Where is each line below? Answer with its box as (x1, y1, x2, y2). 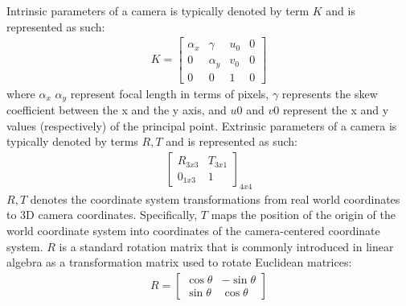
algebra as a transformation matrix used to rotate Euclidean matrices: (6, 254, 352, 271)
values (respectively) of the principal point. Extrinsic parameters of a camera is (6, 117, 397, 134)
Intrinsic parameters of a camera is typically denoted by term (6, 2, 310, 19)
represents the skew (281, 85, 378, 101)
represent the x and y (282, 101, 389, 118)
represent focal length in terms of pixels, (70, 85, 269, 101)
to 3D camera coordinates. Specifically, (6, 206, 198, 223)
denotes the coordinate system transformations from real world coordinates (30, 190, 400, 207)
